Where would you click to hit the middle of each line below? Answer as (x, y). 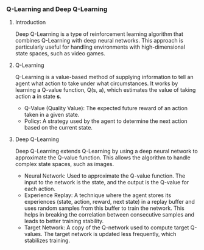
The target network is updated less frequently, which (110, 234)
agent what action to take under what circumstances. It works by (97, 83)
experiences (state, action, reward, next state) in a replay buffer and (109, 202)
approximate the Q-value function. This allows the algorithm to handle (103, 158)
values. (33, 234)
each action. (40, 189)
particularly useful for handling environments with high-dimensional (100, 47)
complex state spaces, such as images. (65, 164)
